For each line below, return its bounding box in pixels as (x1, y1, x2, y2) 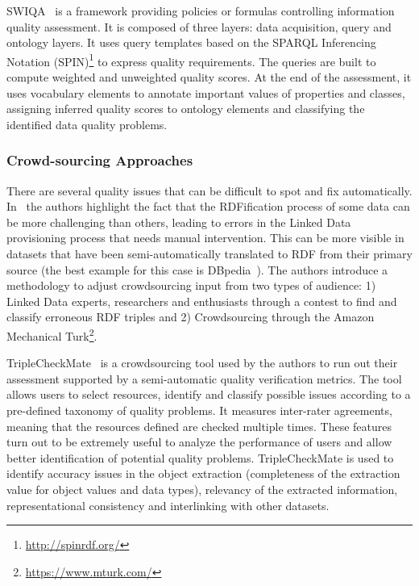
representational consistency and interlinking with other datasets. (6, 496, 330, 513)
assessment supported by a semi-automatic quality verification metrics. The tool (6, 370, 402, 387)
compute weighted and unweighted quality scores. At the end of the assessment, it (6, 69, 412, 86)
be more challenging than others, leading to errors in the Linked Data (6, 213, 351, 230)
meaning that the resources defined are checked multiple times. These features (6, 417, 392, 434)
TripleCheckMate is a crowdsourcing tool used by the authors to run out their (6, 354, 398, 371)
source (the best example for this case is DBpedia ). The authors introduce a (6, 261, 388, 278)
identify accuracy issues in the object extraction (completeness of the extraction (6, 465, 400, 482)
